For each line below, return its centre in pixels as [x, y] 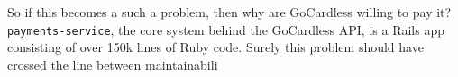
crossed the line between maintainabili [113, 64]
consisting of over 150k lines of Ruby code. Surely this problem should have [215, 47]
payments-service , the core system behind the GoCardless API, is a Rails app [226, 29]
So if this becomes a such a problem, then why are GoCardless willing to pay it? [229, 12]
